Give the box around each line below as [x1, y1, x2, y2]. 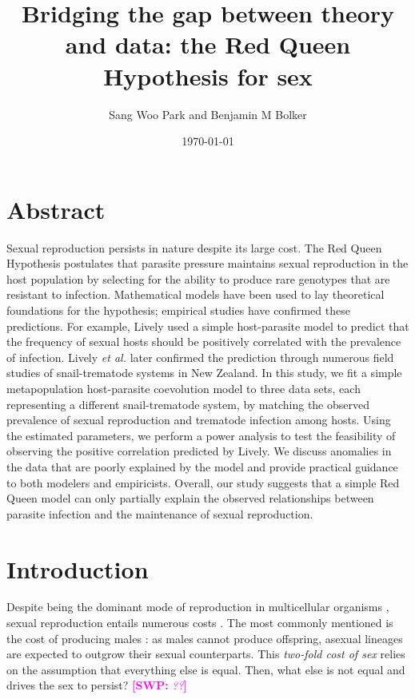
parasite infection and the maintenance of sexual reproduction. [6, 505, 313, 522]
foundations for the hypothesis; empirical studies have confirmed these [6, 302, 350, 318]
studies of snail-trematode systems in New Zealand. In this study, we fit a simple [6, 364, 402, 381]
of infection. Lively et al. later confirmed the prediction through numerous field [6, 348, 394, 365]
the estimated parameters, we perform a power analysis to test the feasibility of [6, 427, 396, 443]
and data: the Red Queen [65, 28, 351, 61]
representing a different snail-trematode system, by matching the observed [6, 395, 369, 412]
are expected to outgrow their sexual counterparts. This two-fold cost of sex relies [6, 645, 405, 662]
